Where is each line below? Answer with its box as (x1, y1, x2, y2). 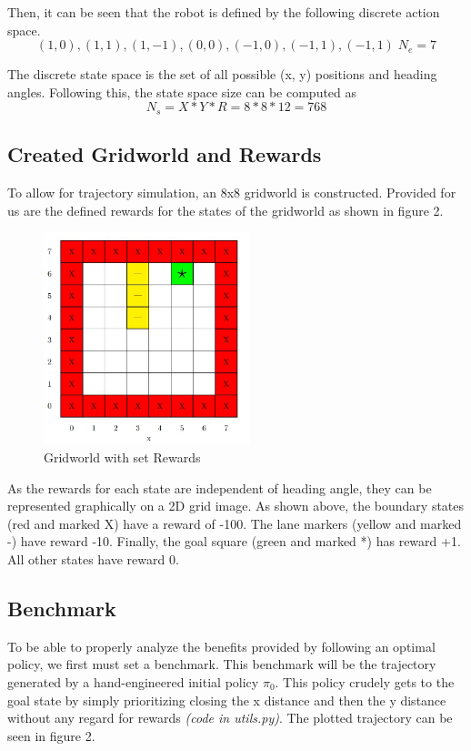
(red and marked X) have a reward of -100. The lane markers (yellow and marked (7, 513, 462, 533)
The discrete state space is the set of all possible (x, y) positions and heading (7, 65, 437, 84)
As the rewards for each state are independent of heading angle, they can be (7, 478, 432, 497)
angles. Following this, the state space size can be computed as (7, 82, 357, 101)
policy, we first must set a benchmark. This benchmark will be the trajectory (7, 655, 436, 674)
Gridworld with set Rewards (44, 447, 201, 466)
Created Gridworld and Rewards (7, 140, 322, 168)
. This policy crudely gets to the (275, 672, 455, 691)
